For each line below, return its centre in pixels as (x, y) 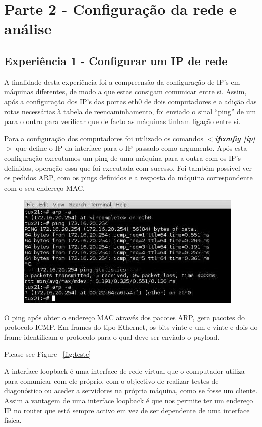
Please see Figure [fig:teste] (48, 354)
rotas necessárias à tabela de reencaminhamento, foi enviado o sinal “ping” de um (130, 111)
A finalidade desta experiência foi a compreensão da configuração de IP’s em (122, 81)
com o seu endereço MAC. (44, 187)
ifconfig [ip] (235, 138)
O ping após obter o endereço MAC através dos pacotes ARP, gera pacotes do (125, 317)
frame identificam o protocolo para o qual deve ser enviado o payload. (112, 337)
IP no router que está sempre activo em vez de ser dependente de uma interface (127, 410)
